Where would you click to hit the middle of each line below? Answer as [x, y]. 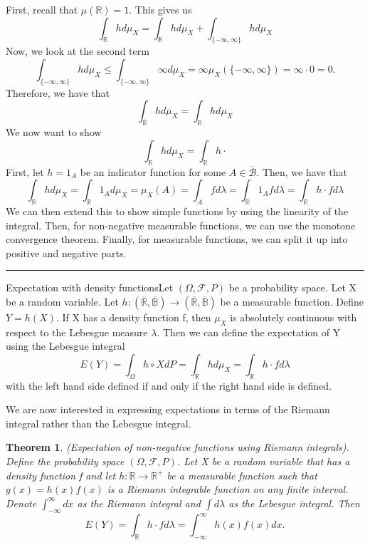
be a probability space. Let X [293, 287]
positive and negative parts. [66, 253]
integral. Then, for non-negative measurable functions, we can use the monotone [181, 225]
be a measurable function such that [242, 475]
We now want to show [54, 132]
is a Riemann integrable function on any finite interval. [228, 489]
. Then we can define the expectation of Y [249, 332]
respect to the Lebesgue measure [77, 332]
